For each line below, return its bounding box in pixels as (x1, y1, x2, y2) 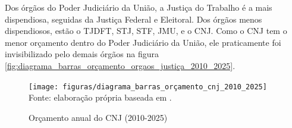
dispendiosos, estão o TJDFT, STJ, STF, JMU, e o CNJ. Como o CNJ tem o (5, 24, 287, 37)
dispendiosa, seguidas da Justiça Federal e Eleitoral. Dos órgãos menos (5, 13, 262, 25)
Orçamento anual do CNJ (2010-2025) (29, 111, 168, 123)
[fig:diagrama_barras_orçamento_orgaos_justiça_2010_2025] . (5, 59, 236, 71)
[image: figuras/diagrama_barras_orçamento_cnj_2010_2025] (29, 82, 267, 91)
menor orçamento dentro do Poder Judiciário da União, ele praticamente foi (5, 36, 281, 48)
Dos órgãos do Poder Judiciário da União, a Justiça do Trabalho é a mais (5, 1, 272, 13)
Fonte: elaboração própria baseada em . (29, 91, 172, 104)
